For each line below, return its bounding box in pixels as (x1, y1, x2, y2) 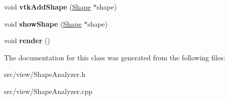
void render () (4, 35, 50, 46)
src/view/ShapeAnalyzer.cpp (4, 85, 92, 96)
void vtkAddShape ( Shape (4, 2, 91, 12)
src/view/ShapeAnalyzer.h (4, 69, 85, 79)
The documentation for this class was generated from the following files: (4, 52, 225, 62)
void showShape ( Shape (4, 18, 82, 29)
